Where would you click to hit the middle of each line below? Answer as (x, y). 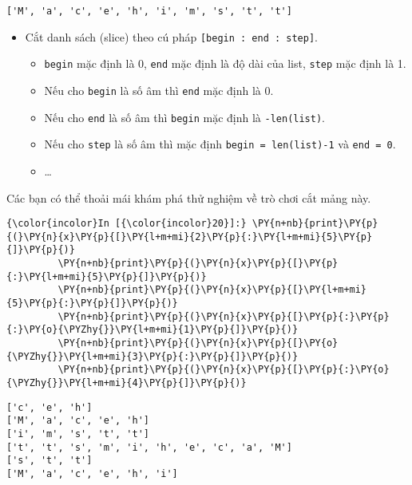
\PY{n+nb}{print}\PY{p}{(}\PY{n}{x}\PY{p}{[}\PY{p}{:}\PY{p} (224, 316)
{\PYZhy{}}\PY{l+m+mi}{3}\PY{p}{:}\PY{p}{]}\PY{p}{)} (153, 356)
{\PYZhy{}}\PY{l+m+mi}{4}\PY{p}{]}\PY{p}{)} (127, 383)
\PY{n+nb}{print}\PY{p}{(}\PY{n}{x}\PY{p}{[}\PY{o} (198, 343)
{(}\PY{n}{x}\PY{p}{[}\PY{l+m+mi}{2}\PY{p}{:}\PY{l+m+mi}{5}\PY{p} (190, 237)
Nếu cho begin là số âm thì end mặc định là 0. (159, 90)
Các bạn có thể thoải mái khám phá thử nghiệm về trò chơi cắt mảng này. (189, 197)
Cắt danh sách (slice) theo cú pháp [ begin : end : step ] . (171, 36)
